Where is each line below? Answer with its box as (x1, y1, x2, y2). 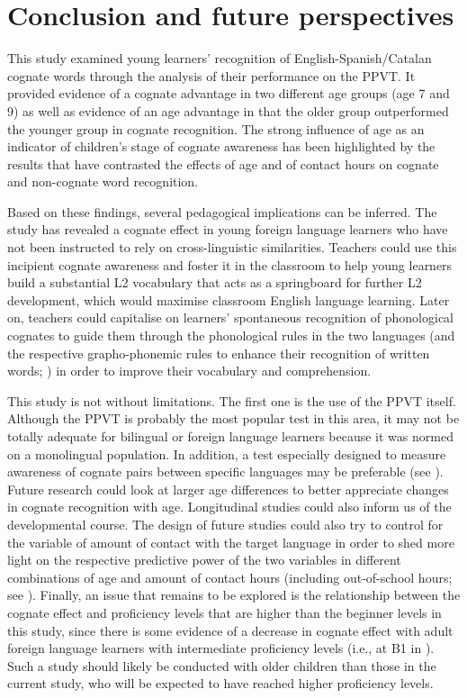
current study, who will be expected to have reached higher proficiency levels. (7, 674, 434, 693)
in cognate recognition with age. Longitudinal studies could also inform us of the (7, 497, 452, 516)
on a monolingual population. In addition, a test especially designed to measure (7, 444, 446, 463)
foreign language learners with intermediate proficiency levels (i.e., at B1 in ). (7, 639, 435, 657)
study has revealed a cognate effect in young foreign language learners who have (7, 220, 448, 239)
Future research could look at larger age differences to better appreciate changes (7, 479, 449, 498)
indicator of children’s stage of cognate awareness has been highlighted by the (7, 137, 436, 156)
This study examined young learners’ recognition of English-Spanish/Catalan (7, 49, 432, 68)
